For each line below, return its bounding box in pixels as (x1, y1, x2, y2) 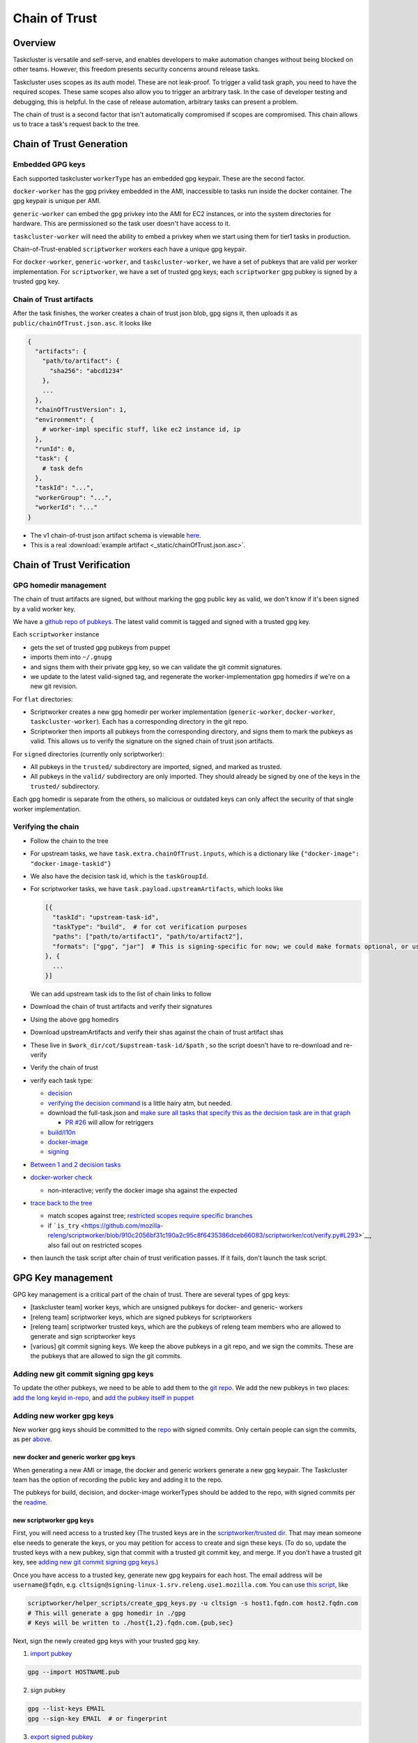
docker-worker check (30, 1173, 93, 1182)
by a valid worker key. (13, 604, 76, 613)
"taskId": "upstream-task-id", (52, 913, 160, 921)
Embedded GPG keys (13, 160, 86, 169)
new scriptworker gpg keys (13, 1516, 94, 1524)
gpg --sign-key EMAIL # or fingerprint (27, 1714, 167, 1722)
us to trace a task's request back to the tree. (13, 120, 141, 128)
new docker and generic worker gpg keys (13, 1453, 136, 1461)
